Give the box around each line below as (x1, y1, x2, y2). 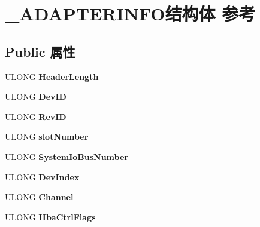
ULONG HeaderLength (5, 70, 99, 82)
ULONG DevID (5, 90, 66, 103)
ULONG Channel (5, 191, 74, 203)
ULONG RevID (5, 110, 66, 122)
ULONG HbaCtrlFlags (5, 210, 96, 223)
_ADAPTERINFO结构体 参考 (5, 1, 256, 26)
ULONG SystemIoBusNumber (5, 150, 128, 162)
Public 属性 (5, 42, 75, 60)
